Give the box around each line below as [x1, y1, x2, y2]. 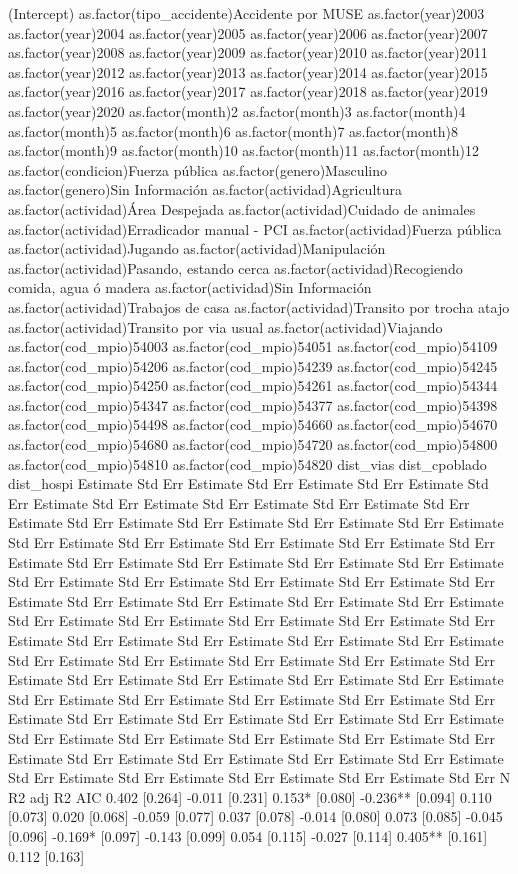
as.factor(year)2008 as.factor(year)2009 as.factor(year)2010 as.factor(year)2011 [8, 42, 488, 63]
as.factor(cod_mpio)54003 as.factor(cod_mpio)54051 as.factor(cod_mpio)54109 [8, 336, 498, 357]
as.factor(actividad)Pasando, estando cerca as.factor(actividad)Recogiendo [8, 257, 463, 278]
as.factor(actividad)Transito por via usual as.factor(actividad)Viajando [8, 316, 443, 337]
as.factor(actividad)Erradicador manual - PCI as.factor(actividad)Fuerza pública [8, 218, 502, 239]
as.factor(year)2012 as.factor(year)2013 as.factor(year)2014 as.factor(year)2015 [8, 61, 488, 82]
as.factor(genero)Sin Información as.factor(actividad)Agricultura [8, 179, 403, 200]
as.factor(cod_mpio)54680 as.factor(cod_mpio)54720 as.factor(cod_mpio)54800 [8, 434, 498, 455]
